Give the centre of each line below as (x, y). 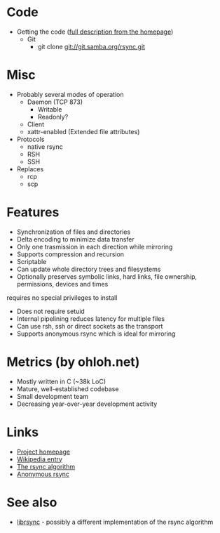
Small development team (53, 396)
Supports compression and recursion (70, 254)
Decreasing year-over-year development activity (87, 404)
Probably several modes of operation (70, 94)
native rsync (45, 146)
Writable (50, 109)
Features (33, 212)
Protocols (30, 139)
